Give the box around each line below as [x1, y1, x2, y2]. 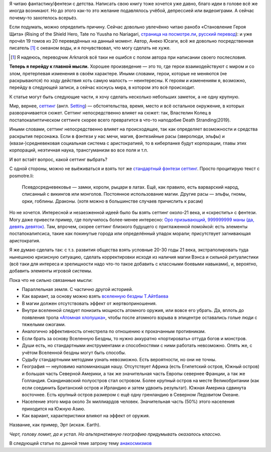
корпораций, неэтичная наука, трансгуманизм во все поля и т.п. [9, 147, 149, 153]
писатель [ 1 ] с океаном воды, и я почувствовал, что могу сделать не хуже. [9, 45, 171, 51]
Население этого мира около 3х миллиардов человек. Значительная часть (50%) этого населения [22, 399, 235, 405]
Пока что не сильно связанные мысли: [9, 277, 93, 283]
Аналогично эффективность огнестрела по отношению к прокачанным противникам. [22, 329, 206, 335]
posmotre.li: [9, 173, 34, 179]
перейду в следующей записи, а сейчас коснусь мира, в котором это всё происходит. [9, 84, 195, 90]
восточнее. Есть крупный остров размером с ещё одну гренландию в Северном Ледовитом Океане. [22, 391, 240, 397]
